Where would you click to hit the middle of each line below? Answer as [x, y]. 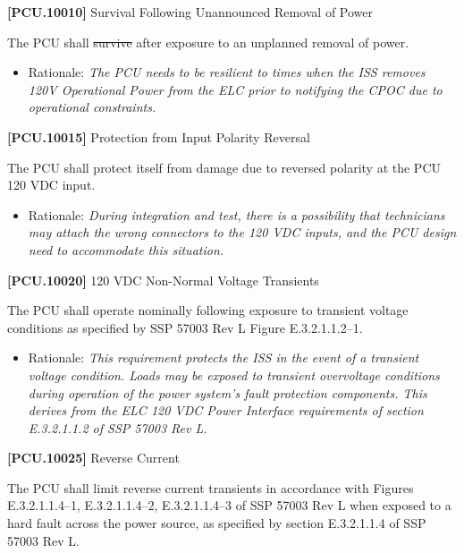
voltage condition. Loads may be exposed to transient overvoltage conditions [234, 374]
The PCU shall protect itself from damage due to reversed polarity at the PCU [224, 167]
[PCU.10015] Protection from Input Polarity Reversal [159, 136]
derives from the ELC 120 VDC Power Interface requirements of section [226, 410]
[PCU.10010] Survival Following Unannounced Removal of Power [190, 12]
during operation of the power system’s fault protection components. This [228, 392]
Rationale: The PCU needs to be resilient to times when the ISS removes [227, 72]
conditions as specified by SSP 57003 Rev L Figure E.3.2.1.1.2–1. [185, 327]
